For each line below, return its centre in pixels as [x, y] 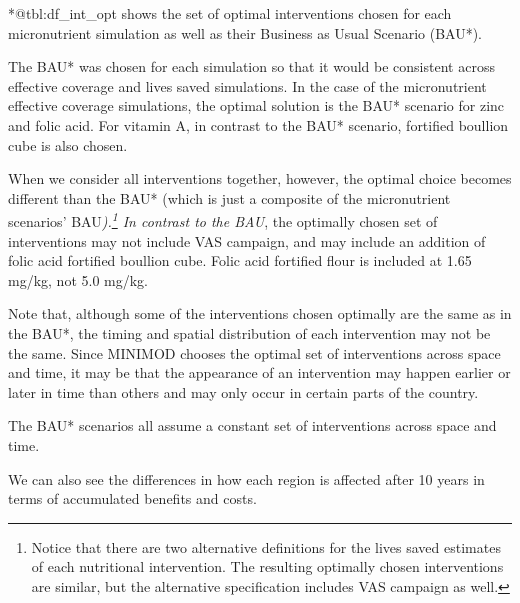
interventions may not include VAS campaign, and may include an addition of [247, 240]
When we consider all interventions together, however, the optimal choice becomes [260, 178]
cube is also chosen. [68, 144]
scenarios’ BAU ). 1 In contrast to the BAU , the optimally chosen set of [223, 219]
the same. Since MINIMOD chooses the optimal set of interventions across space [254, 352]
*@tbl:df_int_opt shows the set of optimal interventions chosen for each [230, 13]
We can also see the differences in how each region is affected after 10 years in [246, 478]
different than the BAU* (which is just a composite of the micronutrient [229, 197]
